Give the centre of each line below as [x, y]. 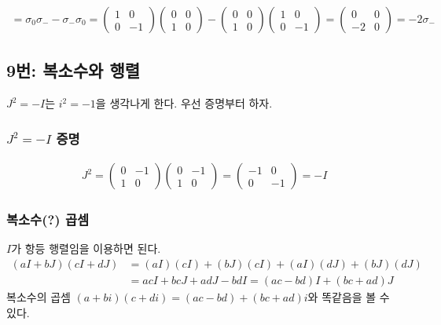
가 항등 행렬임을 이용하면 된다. [86, 248]
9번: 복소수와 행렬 [73, 70]
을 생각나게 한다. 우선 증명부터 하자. [184, 103]
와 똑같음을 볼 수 [349, 296]
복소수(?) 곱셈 [48, 219]
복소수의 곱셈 [39, 296]
